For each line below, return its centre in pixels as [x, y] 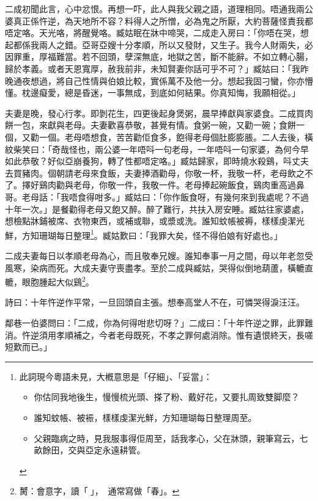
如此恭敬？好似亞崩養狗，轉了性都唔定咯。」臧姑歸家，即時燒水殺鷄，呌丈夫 [157, 161]
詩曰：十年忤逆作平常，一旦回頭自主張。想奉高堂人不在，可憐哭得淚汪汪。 [155, 302]
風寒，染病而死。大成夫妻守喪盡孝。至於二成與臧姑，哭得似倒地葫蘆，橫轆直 [159, 267]
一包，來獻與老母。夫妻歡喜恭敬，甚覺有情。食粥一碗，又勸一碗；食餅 [154, 125]
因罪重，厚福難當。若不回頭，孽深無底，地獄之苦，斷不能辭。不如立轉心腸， [159, 57]
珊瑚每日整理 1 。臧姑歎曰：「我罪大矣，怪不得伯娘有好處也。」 [161, 234]
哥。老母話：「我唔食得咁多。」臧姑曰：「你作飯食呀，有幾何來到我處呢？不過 [157, 196]
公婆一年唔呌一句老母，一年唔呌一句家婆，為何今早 [206, 149]
